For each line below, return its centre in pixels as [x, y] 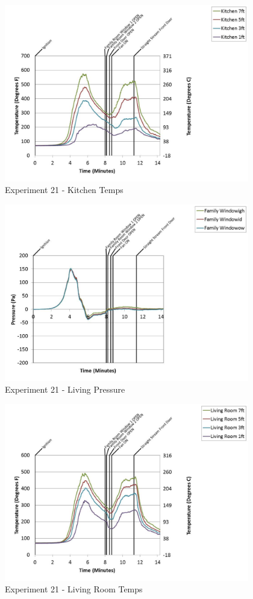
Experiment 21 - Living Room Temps [74, 589]
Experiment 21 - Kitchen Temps [64, 190]
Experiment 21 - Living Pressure [65, 389]
